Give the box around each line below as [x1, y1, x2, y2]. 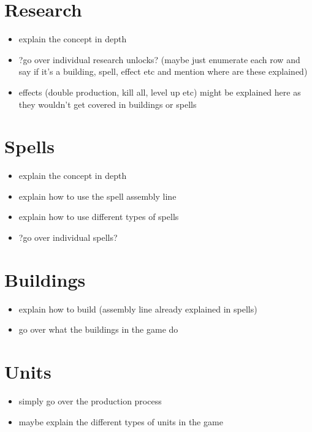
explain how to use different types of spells [18, 210, 179, 223]
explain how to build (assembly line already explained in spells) [18, 302, 257, 315]
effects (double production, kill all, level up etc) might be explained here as [18, 85, 301, 98]
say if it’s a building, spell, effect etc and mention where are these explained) [18, 65, 308, 78]
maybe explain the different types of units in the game [18, 415, 223, 428]
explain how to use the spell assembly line [18, 189, 177, 202]
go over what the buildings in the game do [18, 323, 178, 336]
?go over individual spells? [18, 231, 118, 243]
